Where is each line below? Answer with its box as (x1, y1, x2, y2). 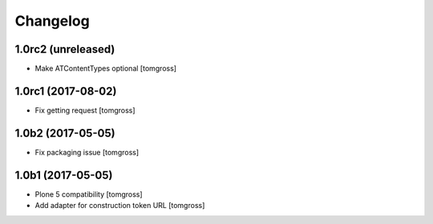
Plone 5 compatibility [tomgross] (34, 189, 144, 199)
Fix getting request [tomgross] (34, 105, 136, 115)
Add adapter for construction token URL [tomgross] (34, 201, 205, 210)
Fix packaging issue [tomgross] (34, 147, 140, 157)
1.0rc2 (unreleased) (14, 42, 115, 56)
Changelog (14, 12, 90, 30)
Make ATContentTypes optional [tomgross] (34, 64, 176, 74)
